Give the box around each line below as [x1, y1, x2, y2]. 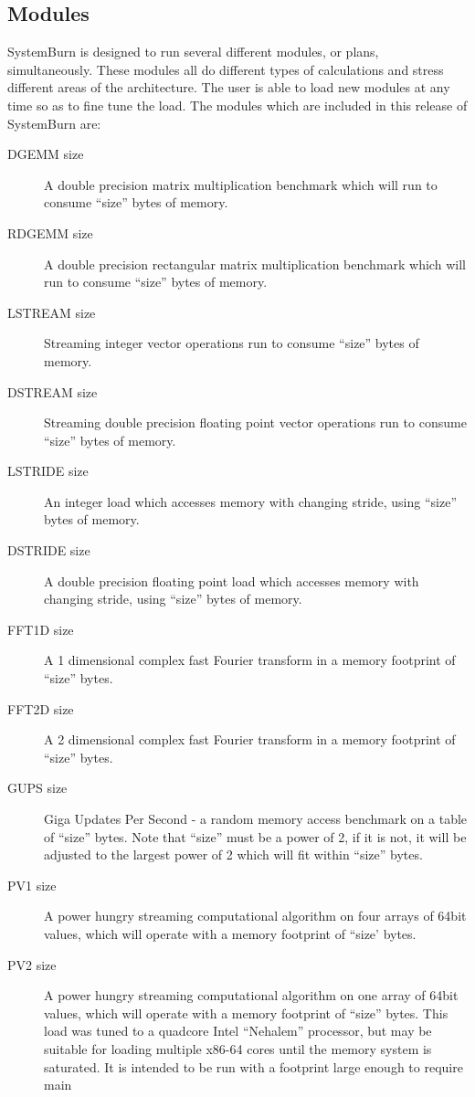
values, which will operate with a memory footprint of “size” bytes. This [44, 1003, 449, 1022]
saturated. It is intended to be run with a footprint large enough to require [44, 1057, 463, 1076]
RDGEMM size [7, 223, 93, 242]
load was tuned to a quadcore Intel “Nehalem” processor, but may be [44, 1021, 432, 1040]
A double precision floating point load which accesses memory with [44, 571, 419, 590]
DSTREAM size [7, 382, 98, 401]
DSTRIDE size [7, 541, 90, 560]
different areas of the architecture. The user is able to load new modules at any [7, 78, 450, 97]
